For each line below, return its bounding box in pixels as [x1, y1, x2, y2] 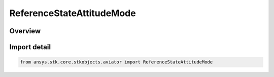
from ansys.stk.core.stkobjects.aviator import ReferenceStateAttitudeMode [20, 59, 213, 65]
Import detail [9, 43, 51, 51]
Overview [9, 27, 41, 35]
